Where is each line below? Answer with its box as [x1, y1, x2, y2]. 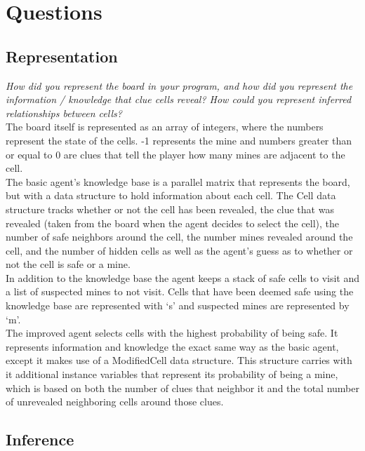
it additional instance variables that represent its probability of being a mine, [6, 367, 338, 382]
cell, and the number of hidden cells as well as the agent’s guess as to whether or [6, 243, 353, 257]
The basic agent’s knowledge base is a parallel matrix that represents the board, [6, 174, 350, 189]
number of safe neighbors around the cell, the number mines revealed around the [6, 229, 353, 244]
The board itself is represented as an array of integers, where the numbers [6, 119, 324, 134]
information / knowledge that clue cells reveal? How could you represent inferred [6, 92, 352, 107]
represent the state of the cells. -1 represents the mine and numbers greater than [6, 133, 352, 147]
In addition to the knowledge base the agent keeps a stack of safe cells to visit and [6, 270, 360, 285]
